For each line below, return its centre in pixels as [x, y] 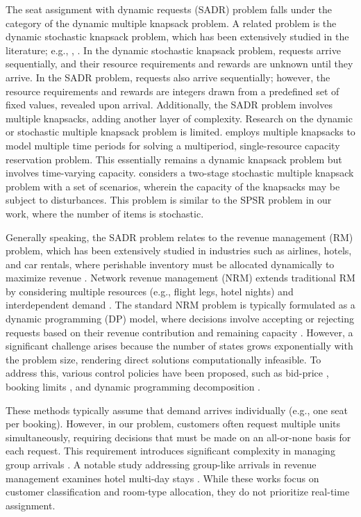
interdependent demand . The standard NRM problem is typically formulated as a [180, 305]
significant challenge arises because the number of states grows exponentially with [179, 346]
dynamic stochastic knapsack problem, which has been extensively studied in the [177, 36]
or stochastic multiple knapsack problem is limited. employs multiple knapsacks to [180, 132]
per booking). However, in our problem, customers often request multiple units [173, 424]
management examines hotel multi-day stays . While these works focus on [162, 478]
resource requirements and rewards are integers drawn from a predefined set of [173, 91]
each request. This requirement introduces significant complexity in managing [170, 451]
